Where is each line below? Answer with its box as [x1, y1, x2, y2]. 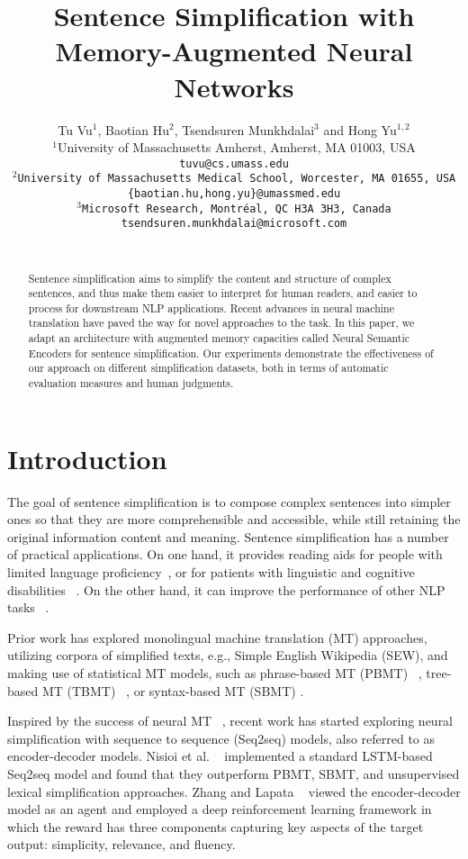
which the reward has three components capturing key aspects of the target [7, 817, 424, 836]
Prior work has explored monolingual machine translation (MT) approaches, [7, 628, 427, 647]
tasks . [7, 598, 49, 617]
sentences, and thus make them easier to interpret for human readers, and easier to [28, 285, 418, 301]
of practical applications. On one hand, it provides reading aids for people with [7, 545, 443, 564]
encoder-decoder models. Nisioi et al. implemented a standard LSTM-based [7, 746, 433, 765]
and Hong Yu [323, 120, 397, 139]
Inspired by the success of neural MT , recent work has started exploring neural [7, 711, 454, 730]
